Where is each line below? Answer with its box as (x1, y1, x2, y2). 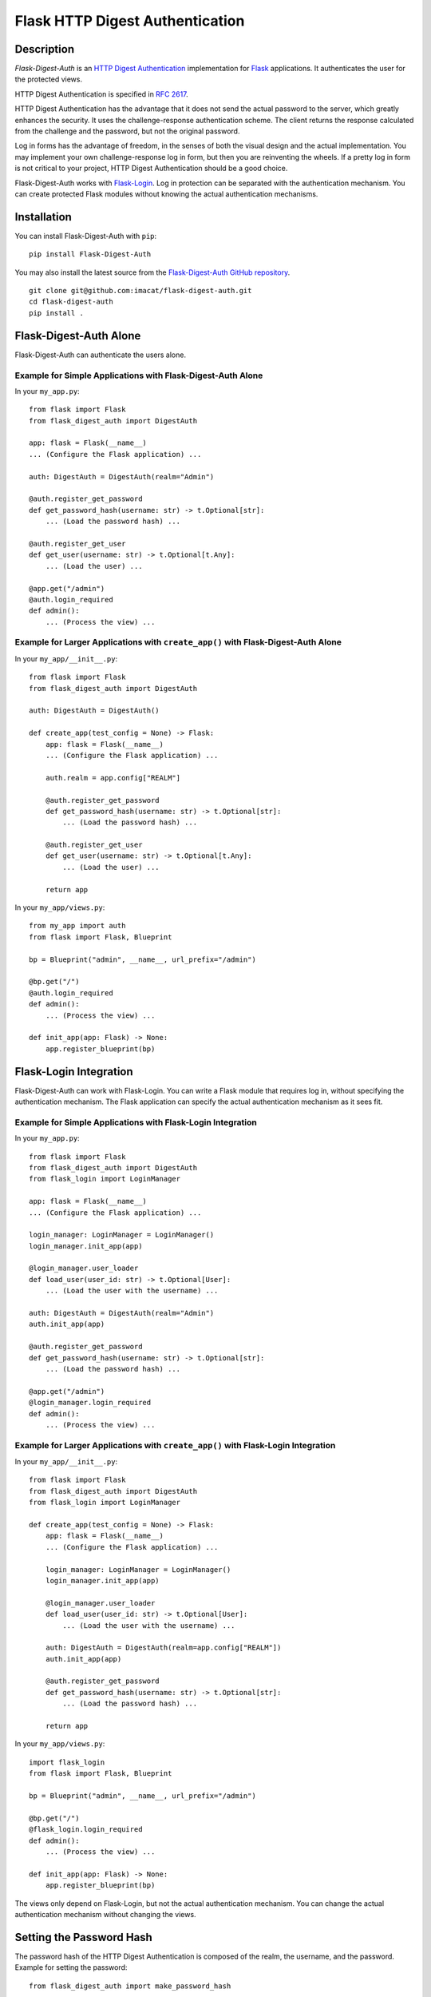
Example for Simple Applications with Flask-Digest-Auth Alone (14, 370, 263, 381)
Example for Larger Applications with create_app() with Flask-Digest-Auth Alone (14, 637, 342, 648)
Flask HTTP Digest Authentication (14, 12, 245, 30)
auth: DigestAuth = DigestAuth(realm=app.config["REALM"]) (45, 1643, 282, 1653)
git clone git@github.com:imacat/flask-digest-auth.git (29, 286, 252, 296)
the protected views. (14, 74, 83, 84)
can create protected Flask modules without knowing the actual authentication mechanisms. (14, 189, 318, 199)
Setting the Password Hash (14, 1930, 153, 1944)
